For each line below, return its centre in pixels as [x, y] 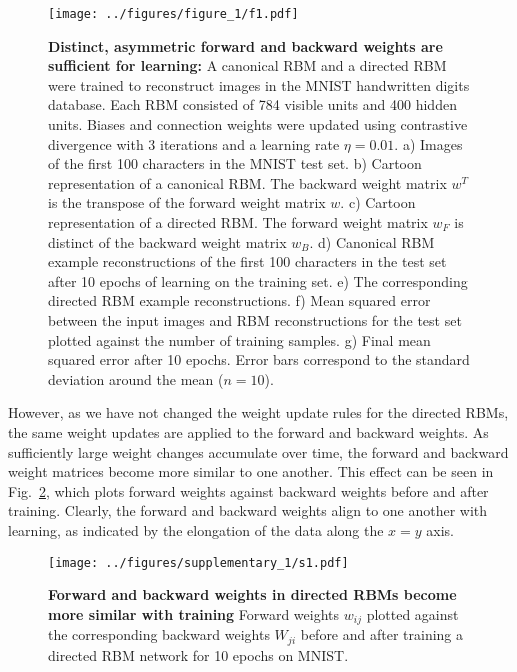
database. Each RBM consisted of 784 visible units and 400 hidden [252, 104]
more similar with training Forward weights [194, 613]
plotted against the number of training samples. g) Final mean [239, 339]
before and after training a [382, 634]
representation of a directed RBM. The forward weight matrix [238, 222]
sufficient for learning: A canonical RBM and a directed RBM [247, 65]
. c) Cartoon [378, 202]
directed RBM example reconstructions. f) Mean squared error [239, 300]
